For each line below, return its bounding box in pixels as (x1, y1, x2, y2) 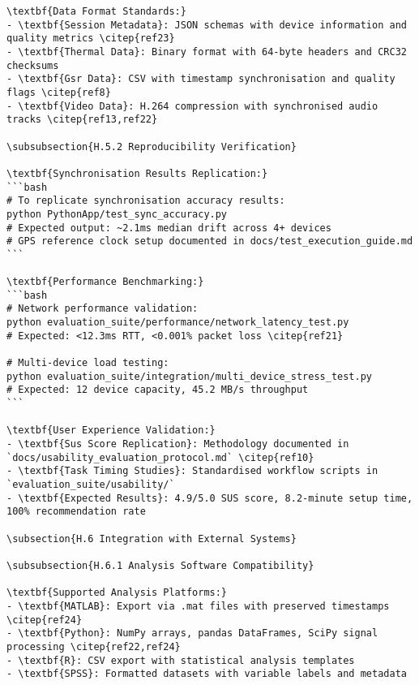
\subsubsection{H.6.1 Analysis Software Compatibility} (6, 559, 314, 571)
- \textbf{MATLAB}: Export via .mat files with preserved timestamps (6, 600, 390, 612)
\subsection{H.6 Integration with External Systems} (6, 532, 297, 545)
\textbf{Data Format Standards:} (6, 6, 186, 17)
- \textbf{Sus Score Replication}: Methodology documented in (6, 438, 349, 450)
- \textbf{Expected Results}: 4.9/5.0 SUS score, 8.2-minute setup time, (6, 492, 413, 504)
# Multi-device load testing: (6, 357, 169, 369)
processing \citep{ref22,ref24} (6, 640, 181, 653)
